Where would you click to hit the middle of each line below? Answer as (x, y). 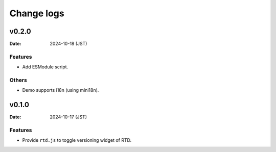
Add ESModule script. (45, 67)
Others (18, 80)
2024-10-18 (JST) (68, 44)
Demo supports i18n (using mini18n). (61, 90)
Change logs (37, 13)
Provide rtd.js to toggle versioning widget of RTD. (77, 140)
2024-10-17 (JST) (68, 117)
